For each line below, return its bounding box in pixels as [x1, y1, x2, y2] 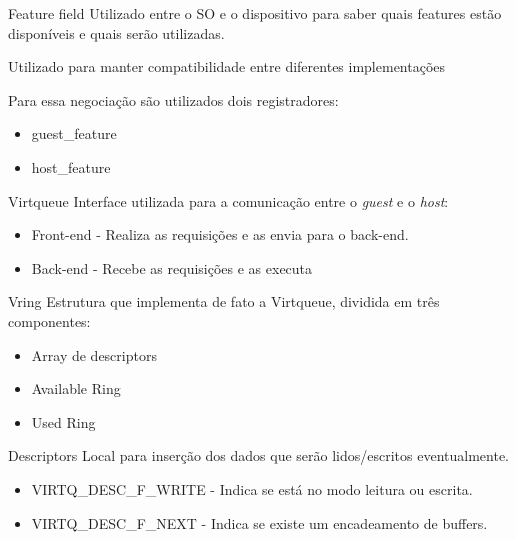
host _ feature [31, 156, 111, 177]
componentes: [8, 310, 91, 331]
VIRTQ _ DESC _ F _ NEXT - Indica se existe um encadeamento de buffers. [31, 512, 488, 533]
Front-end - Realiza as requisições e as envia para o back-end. [31, 224, 409, 245]
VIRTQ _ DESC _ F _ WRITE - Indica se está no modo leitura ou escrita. [31, 478, 473, 499]
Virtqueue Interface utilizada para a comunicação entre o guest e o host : [8, 190, 449, 211]
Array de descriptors [31, 344, 157, 365]
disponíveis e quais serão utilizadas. [8, 22, 225, 43]
